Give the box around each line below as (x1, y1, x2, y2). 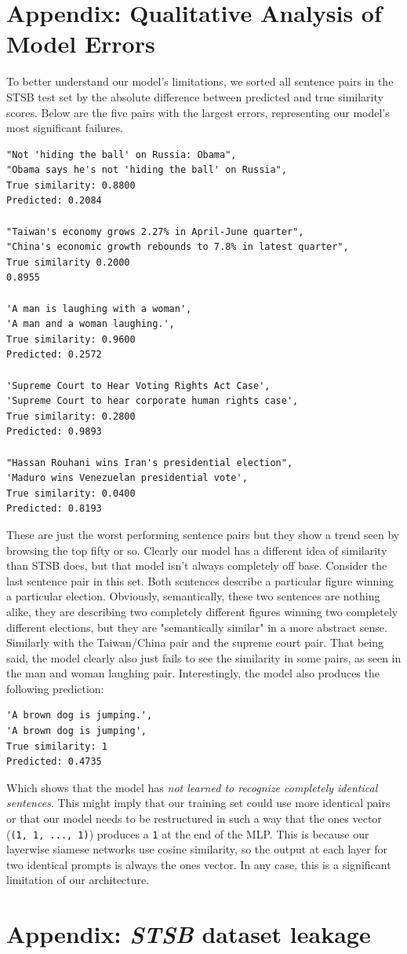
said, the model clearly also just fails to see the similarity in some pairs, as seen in (6, 649, 402, 666)
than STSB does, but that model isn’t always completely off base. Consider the (6, 557, 387, 574)
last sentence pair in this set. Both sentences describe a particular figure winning (6, 572, 394, 589)
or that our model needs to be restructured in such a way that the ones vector (6, 810, 382, 827)
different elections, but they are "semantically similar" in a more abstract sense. (6, 618, 387, 635)
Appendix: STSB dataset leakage (6, 918, 371, 951)
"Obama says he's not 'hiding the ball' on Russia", (6, 164, 287, 176)
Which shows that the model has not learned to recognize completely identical (6, 779, 378, 795)
